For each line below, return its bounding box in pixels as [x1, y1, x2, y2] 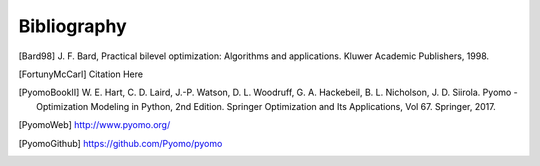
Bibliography [18, 15, 127, 37]
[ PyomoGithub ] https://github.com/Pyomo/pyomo [18, 137, 223, 149]
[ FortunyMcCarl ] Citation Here [18, 68, 144, 80]
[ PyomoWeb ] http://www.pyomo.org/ [18, 119, 171, 131]
